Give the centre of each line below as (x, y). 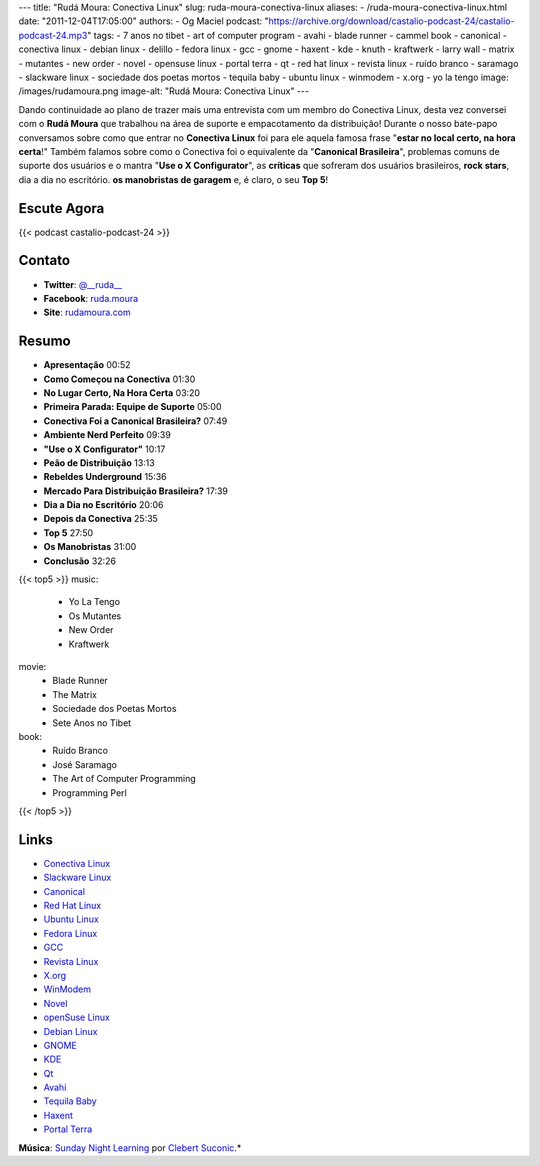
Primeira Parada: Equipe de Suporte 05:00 (132, 407)
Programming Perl (89, 792)
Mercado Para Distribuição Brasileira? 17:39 (136, 491)
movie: (32, 666)
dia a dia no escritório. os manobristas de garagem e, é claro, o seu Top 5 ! (173, 179)
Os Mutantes (95, 616)
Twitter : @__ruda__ (83, 284)
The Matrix (74, 694)
